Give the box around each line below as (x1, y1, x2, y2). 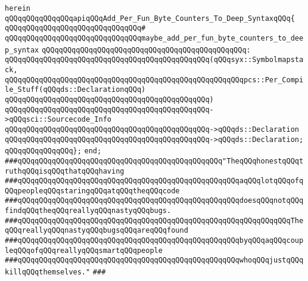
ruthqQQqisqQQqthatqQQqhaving (5, 166, 125, 175)
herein (5, 4, 30, 13)
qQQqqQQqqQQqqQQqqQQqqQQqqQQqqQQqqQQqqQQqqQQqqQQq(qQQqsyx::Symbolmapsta (5, 55, 304, 64)
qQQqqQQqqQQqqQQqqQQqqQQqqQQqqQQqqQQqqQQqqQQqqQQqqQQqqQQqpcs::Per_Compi (5, 75, 304, 84)
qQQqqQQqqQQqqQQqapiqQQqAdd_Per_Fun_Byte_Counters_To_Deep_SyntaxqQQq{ (5, 14, 295, 23)
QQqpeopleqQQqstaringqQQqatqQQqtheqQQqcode (5, 186, 180, 195)
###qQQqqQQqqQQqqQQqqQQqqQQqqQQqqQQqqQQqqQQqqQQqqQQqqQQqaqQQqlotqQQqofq (5, 177, 304, 186)
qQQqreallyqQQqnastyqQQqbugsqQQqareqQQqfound (5, 226, 188, 235)
